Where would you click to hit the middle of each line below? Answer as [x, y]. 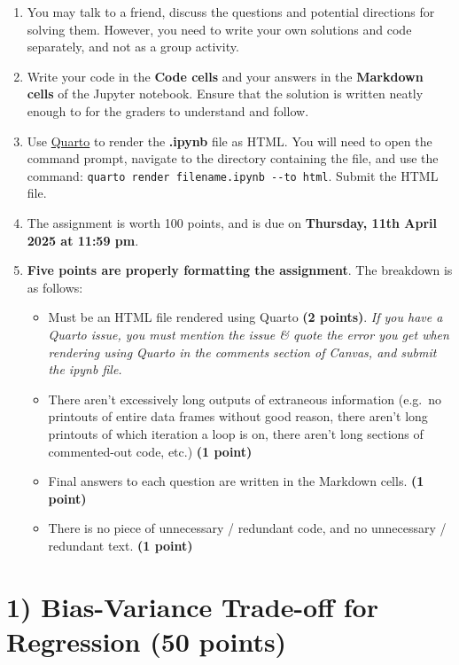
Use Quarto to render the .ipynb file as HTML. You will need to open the [229, 141]
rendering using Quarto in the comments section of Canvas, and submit [242, 352]
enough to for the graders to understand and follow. [168, 110]
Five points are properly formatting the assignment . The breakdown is [240, 270]
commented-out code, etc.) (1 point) [150, 451]
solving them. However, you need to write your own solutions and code [219, 29]
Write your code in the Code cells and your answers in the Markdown [225, 76]
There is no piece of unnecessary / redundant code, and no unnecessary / [247, 528]
